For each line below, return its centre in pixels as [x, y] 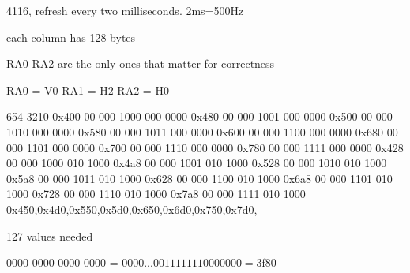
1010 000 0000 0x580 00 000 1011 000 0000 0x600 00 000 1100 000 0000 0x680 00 [202, 131]
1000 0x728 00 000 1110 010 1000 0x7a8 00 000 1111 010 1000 [156, 194]
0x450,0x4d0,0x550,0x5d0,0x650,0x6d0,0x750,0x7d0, [132, 209]
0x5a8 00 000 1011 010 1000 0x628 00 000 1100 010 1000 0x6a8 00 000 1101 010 [199, 178]
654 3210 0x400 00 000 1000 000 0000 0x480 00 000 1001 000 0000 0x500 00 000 [199, 116]
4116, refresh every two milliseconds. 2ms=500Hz [125, 10]
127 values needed [50, 236]
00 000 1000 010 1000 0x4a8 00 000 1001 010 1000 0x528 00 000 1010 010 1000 [197, 163]
